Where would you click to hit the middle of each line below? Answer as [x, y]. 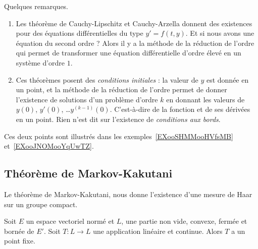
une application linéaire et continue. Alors [158, 231]
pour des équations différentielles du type [80, 33]
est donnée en [227, 79]
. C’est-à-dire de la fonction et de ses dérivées [180, 109]
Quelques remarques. [36, 6]
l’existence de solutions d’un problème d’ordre [87, 99]
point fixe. [20, 241]
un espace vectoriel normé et [70, 221]
